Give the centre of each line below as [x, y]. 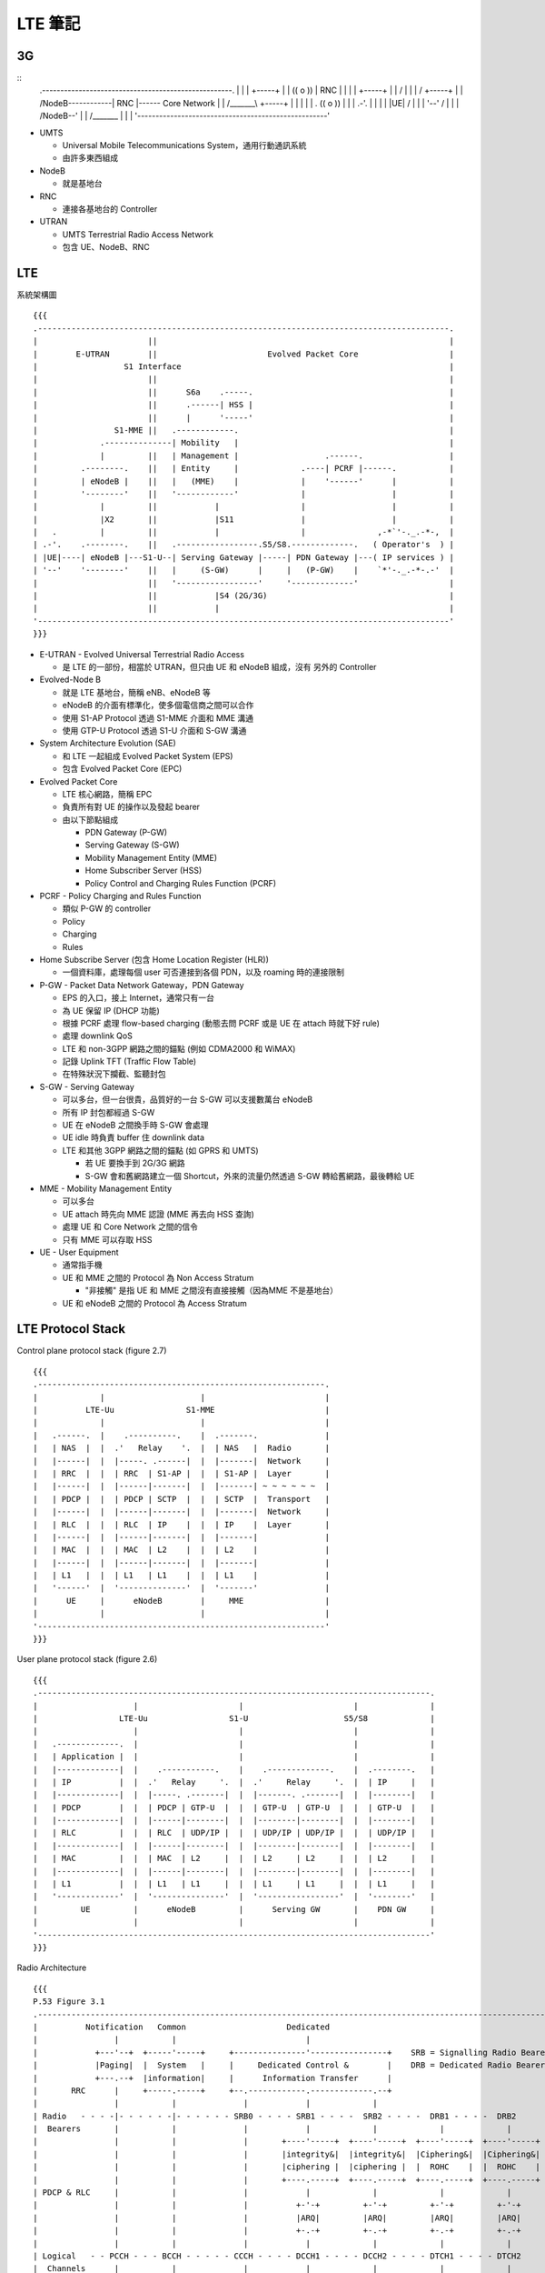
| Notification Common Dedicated [182, 2027]
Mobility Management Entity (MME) [151, 857]
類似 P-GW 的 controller [107, 908]
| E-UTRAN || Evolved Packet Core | [243, 354]
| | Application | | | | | [234, 1757]
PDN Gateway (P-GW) [126, 833]
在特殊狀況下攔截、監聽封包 [114, 1074]
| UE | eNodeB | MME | [182, 1601]
